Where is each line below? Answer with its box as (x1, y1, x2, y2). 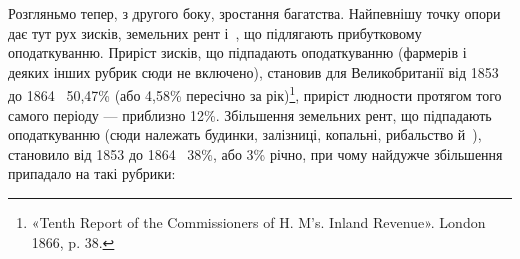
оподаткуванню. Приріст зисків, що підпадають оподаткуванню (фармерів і (8, 42, 467, 63)
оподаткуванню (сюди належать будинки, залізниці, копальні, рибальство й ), (8, 124, 482, 145)
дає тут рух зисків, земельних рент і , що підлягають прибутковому (8, 22, 422, 43)
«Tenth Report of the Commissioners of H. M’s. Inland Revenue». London (31, 212, 486, 232)
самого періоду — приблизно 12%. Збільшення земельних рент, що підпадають (8, 104, 492, 125)
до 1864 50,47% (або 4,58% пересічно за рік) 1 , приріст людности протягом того (8, 82, 502, 106)
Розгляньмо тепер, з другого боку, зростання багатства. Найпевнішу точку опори (8, 3, 501, 23)
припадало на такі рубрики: (8, 163, 176, 184)
